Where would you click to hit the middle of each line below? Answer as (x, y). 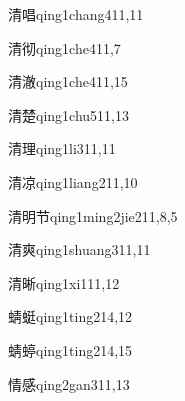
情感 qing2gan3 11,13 (69, 383)
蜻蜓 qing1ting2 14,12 (70, 316)
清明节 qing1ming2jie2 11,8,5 (93, 215)
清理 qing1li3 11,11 (62, 148)
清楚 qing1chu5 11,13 (68, 114)
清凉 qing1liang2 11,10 (73, 181)
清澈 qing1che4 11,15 (68, 81)
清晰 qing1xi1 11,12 (64, 282)
